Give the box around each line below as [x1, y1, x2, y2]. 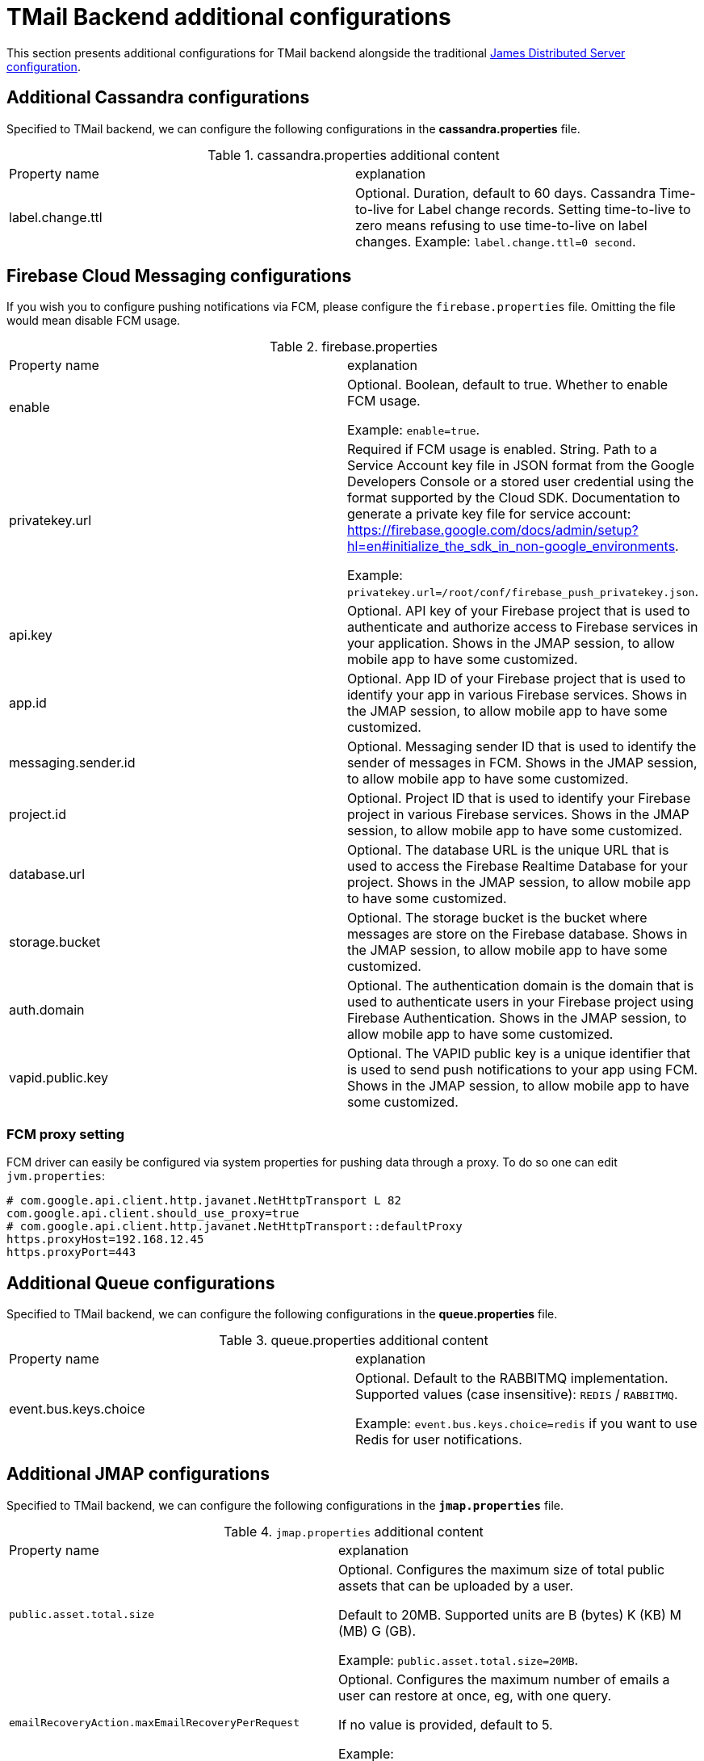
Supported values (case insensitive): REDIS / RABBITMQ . [355, 1386, 678, 1403]
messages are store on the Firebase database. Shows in [346, 926, 688, 943]
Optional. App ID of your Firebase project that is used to [346, 670, 686, 687]
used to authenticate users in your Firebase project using [346, 994, 694, 1011]
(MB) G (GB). [337, 1622, 417, 1639]
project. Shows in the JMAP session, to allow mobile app [346, 874, 691, 891]
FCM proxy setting [6, 1125, 124, 1142]
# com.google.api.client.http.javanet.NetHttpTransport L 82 [6, 1194, 401, 1208]
